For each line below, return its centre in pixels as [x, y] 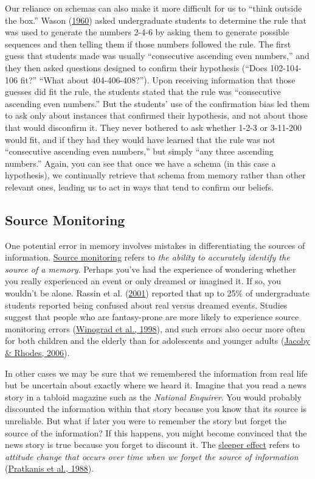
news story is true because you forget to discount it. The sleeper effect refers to [152, 445]
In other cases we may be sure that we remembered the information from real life [156, 373]
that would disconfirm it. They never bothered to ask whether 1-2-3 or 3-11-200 [153, 127]
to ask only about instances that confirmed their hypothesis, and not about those [156, 115]
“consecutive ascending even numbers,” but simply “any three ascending [139, 151]
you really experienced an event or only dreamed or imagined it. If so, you [143, 281]
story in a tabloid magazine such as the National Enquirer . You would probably [154, 397]
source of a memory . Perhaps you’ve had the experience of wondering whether [151, 269]
